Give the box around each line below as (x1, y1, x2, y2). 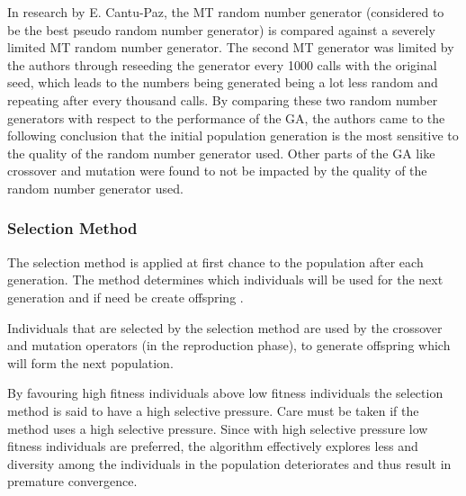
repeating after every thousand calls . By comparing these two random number (7, 90, 438, 109)
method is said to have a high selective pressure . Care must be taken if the (7, 401, 419, 419)
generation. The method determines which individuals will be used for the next (7, 270, 444, 289)
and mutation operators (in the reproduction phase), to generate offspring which (7, 336, 451, 355)
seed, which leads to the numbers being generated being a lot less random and (7, 73, 438, 92)
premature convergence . (7, 472, 138, 491)
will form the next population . (7, 353, 174, 372)
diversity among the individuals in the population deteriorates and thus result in (7, 454, 452, 473)
